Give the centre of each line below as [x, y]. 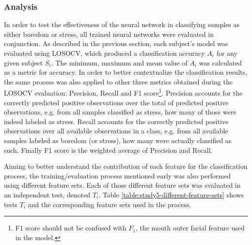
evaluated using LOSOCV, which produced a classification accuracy [104, 53]
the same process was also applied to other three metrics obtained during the [118, 81]
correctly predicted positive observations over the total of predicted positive [116, 102]
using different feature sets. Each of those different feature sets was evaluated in [122, 185]
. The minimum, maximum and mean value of [119, 62]
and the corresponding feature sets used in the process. [110, 204]
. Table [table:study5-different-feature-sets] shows [171, 194]
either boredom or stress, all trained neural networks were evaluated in [109, 34]
